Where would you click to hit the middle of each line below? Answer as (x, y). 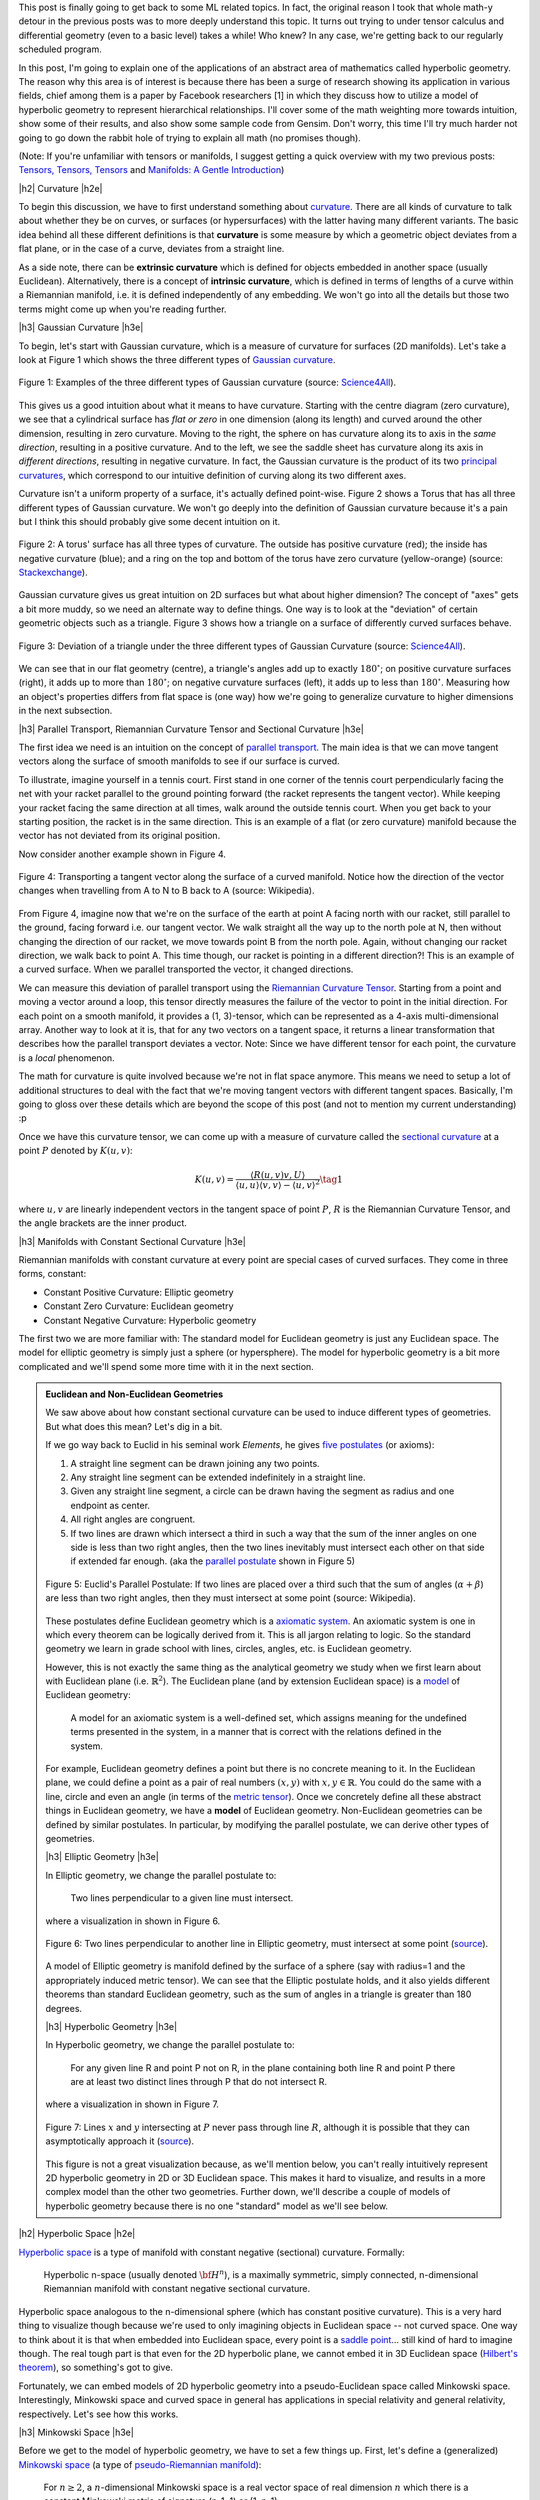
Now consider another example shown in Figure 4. (122, 854)
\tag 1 (331, 1179)
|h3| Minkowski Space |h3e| (76, 2432)
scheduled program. (60, 49)
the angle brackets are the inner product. (102, 1223)
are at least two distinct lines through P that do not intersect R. (199, 2082)
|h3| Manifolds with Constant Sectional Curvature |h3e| (132, 1241)
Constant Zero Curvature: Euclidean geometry (138, 1306)
